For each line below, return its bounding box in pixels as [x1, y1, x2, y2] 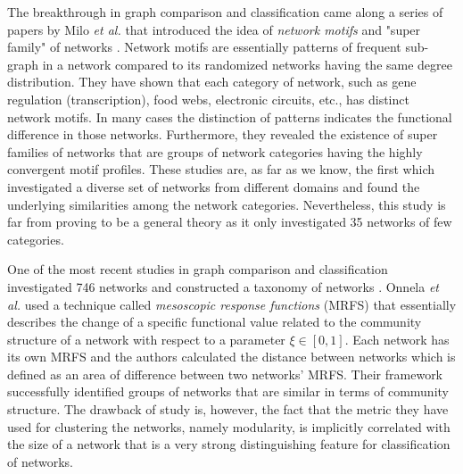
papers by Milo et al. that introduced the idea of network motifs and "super [7, 20, 421, 38]
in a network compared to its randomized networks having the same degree [42, 54, 452, 73]
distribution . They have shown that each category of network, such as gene [7, 72, 417, 91]
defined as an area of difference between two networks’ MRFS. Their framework [7, 364, 443, 383]
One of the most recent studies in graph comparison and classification [7, 260, 388, 279]
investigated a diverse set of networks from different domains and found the [7, 177, 420, 195]
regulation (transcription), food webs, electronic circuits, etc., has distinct [7, 89, 409, 108]
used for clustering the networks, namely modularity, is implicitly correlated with [7, 417, 451, 436]
